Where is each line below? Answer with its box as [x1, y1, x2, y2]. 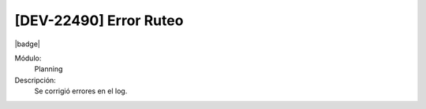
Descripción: [14, 75, 57, 85]
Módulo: [14, 53, 42, 63]
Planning [34, 64, 63, 74]
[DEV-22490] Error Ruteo [14, 12, 184, 29]
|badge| [14, 39, 41, 49]
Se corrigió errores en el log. [34, 86, 128, 96]
